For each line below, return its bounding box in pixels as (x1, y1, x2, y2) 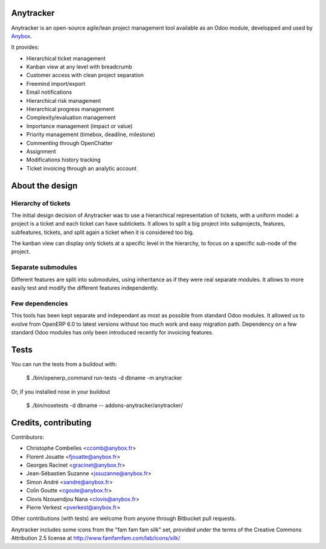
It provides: (11, 44, 39, 51)
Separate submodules (11, 263, 78, 271)
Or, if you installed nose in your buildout (11, 388, 110, 395)
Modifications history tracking (26, 156, 101, 163)
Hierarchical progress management (26, 106, 114, 113)
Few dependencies (11, 299, 68, 308)
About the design (11, 180, 78, 190)
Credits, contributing (11, 417, 92, 427)
